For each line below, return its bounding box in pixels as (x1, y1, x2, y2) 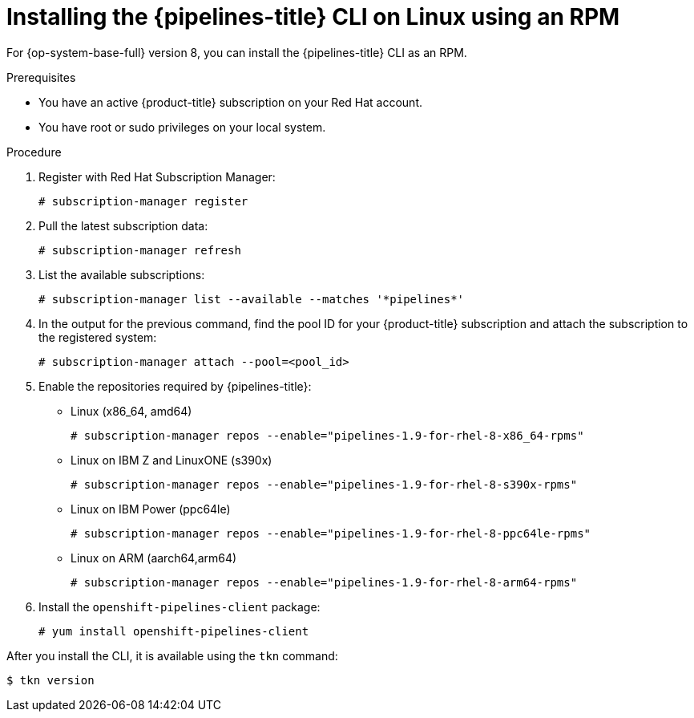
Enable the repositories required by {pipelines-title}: (38, 379, 312, 393)
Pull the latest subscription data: (38, 218, 208, 233)
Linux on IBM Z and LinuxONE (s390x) (71, 452, 272, 467)
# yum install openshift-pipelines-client (38, 624, 309, 638)
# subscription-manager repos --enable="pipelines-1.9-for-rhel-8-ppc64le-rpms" (71, 526, 591, 540)
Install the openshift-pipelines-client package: (38, 599, 321, 614)
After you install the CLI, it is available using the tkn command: (6, 648, 338, 663)
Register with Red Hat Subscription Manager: (38, 169, 276, 184)
